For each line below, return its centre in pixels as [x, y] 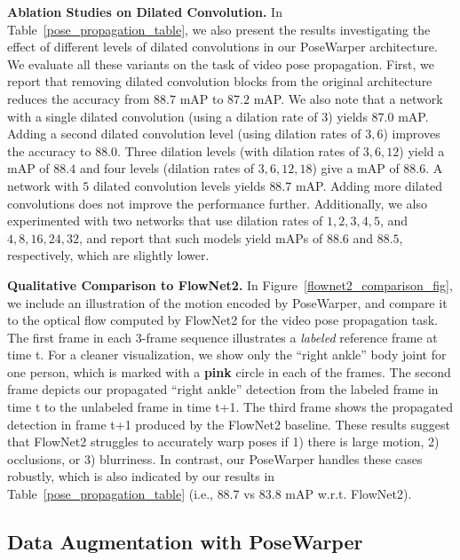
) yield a [422, 150]
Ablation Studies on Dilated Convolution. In [145, 12]
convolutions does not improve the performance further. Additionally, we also [217, 203]
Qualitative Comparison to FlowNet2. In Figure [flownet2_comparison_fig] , [230, 284]
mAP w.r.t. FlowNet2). [349, 494]
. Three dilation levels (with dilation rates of [238, 150]
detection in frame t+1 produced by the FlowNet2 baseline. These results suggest [229, 424]
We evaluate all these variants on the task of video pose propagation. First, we [221, 63]
